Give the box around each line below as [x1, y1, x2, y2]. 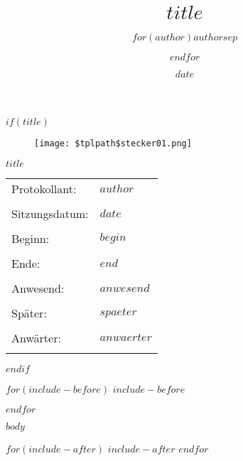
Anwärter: [11, 329, 61, 346]
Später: [11, 304, 47, 321]
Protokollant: [11, 180, 77, 197]
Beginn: [11, 229, 50, 246]
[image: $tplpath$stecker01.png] [34, 138, 192, 148]
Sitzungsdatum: [11, 205, 89, 222]
